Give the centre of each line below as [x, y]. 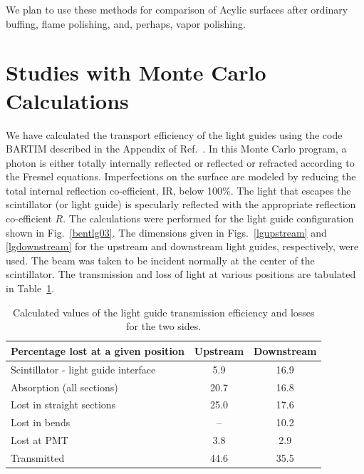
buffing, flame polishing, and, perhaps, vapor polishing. [126, 23]
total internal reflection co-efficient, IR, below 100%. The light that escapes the [178, 190]
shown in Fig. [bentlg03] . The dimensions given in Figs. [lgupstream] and [166, 232]
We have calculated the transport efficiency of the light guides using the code [174, 134]
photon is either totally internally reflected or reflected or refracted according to [180, 162]
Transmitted [38, 457]
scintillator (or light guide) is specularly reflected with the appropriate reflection [181, 204]
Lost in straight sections [63, 405]
